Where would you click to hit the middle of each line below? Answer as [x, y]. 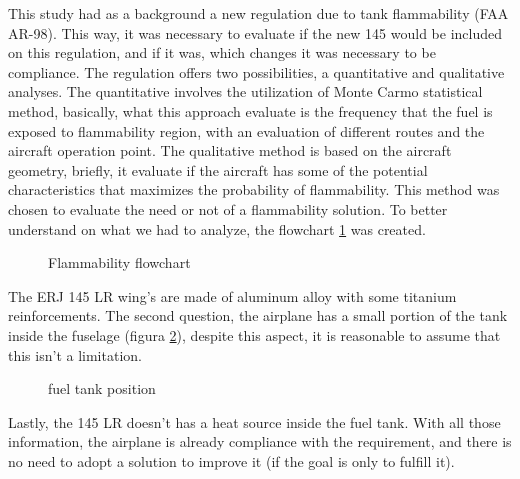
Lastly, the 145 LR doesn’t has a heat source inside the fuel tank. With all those [254, 421]
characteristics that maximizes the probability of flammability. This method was [254, 189]
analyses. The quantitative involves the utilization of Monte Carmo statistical [245, 91]
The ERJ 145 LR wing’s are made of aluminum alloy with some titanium [232, 295]
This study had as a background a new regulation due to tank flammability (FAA [258, 13]
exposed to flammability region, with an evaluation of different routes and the [246, 130]
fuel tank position [102, 388]
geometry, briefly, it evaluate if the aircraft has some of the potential [218, 169]
